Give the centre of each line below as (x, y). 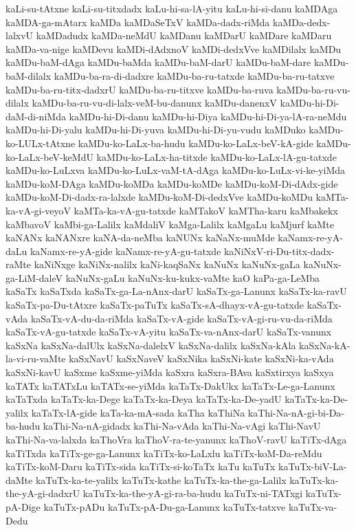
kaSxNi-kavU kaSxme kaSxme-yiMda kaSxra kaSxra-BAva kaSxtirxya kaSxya (170, 372)
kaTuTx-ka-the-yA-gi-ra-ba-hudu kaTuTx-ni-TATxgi (193, 493)
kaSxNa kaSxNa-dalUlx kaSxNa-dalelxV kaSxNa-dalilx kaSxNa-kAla (151, 345)
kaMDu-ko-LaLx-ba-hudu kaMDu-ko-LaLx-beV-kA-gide (196, 143)
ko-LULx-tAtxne (41, 143)
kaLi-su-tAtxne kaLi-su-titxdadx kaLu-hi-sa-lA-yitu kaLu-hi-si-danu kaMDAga (172, 8)
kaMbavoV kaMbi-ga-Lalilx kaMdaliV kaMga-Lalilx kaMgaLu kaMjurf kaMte (170, 224)
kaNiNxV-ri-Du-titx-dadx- (279, 251)
